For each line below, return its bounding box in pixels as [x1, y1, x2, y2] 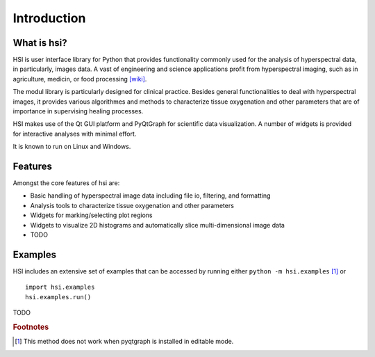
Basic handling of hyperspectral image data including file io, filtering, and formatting [30, 191, 271, 200]
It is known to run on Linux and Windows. [12, 143, 131, 151]
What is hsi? [12, 37, 67, 49]
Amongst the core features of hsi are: [12, 179, 120, 187]
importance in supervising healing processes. [12, 107, 144, 116]
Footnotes [12, 322, 49, 332]
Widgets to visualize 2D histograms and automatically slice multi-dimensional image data [30, 221, 285, 229]
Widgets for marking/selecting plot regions [30, 211, 153, 219]
